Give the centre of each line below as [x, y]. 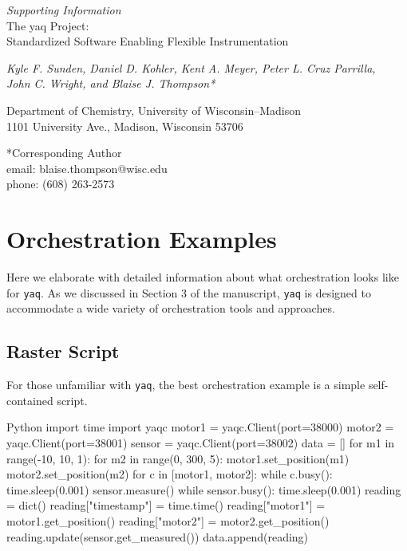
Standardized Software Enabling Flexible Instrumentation [148, 41]
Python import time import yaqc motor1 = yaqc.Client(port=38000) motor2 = [200, 427]
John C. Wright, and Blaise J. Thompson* [111, 83]
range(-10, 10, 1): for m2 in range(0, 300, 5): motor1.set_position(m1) [178, 458]
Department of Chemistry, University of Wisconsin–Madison [154, 110]
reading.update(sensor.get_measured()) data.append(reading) [158, 536]
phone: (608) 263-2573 [61, 184]
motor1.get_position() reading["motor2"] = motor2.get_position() [168, 520]
